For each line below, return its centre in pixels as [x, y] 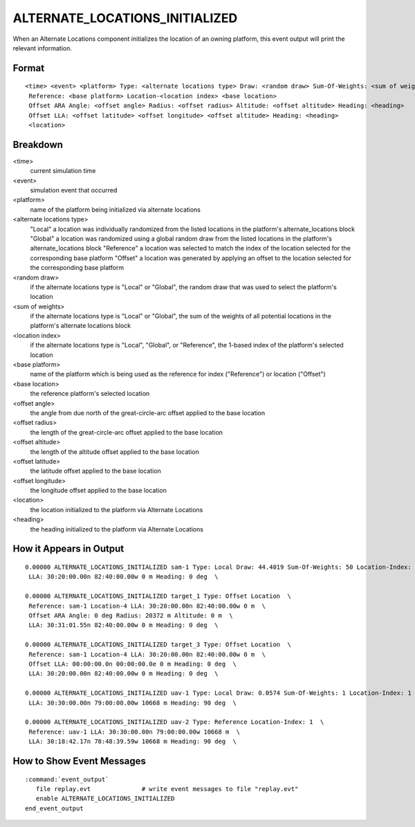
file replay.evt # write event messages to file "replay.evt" [167, 789]
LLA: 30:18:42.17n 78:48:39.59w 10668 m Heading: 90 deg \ [132, 742]
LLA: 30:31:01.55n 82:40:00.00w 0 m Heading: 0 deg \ [123, 625]
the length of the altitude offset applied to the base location [115, 452]
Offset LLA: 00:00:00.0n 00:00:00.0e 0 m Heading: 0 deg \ [132, 664]
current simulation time [63, 171]
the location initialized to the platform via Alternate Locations [117, 509]
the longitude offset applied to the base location [99, 491]
